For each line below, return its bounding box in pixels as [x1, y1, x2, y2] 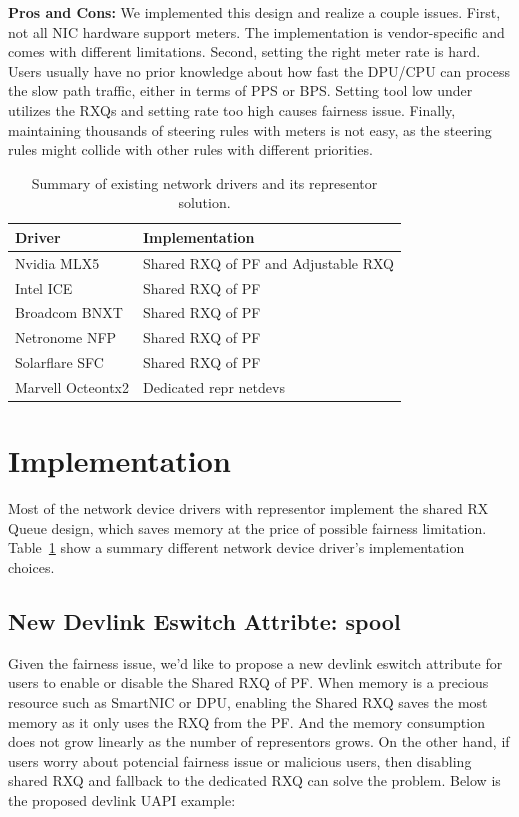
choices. [8, 557, 55, 577]
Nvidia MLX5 [15, 252, 100, 273]
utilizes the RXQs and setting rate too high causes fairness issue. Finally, [8, 99, 456, 120]
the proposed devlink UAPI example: [8, 789, 236, 810]
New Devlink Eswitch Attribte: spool [8, 605, 401, 636]
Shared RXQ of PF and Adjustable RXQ [143, 252, 394, 273]
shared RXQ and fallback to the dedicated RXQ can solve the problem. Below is [8, 770, 501, 791]
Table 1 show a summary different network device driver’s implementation [8, 537, 465, 558]
